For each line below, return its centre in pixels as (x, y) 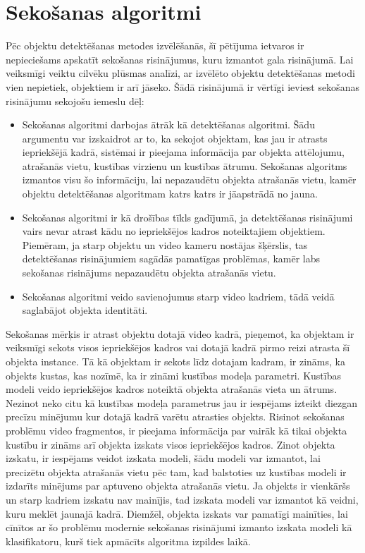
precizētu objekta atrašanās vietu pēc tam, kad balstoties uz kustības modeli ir (176, 472)
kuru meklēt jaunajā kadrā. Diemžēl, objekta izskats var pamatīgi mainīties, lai (177, 513)
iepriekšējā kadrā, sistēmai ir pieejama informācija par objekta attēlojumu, (183, 152)
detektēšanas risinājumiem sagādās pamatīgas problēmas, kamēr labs (171, 259)
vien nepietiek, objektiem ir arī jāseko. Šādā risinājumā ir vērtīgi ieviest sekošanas (182, 86)
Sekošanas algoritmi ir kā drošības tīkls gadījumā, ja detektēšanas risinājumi (187, 217)
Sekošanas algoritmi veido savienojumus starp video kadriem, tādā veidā (178, 296)
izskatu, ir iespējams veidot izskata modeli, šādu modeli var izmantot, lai (163, 458)
